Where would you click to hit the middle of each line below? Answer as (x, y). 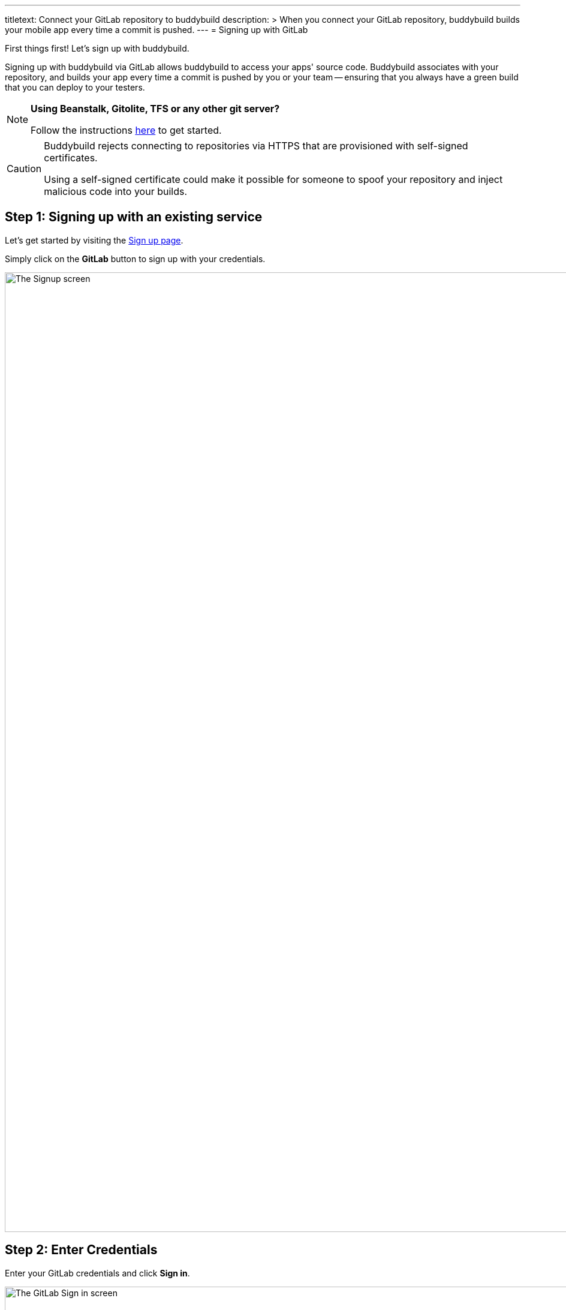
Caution (24, 169)
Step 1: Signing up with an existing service (134, 217)
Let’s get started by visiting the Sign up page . (94, 240)
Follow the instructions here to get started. (126, 130)
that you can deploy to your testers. (75, 87)
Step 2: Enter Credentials (81, 1250)
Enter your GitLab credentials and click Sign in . (97, 1273)
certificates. (71, 158)
